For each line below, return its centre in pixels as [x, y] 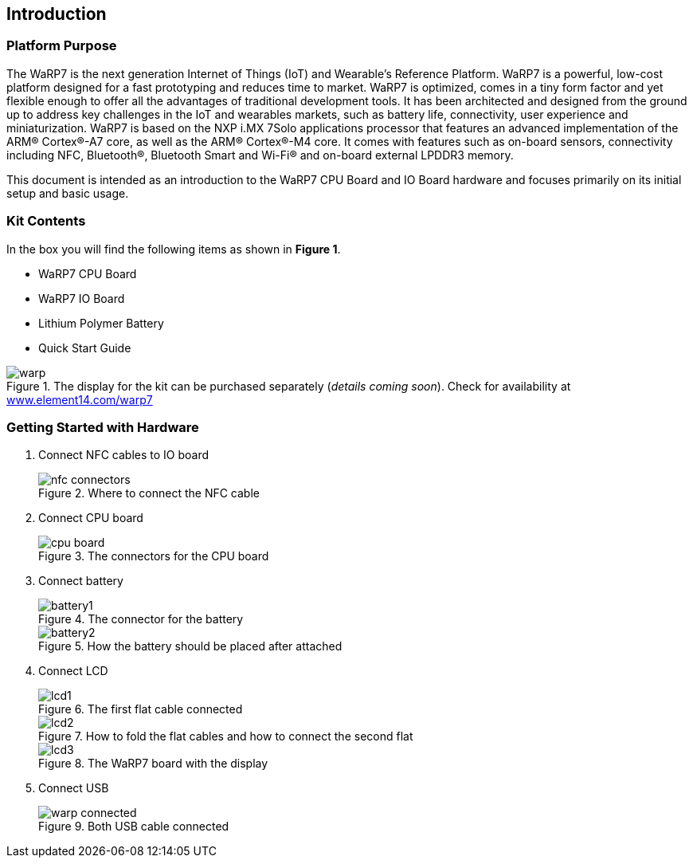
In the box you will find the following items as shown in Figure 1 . [174, 249]
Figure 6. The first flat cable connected [141, 709]
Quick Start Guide [85, 348]
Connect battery [81, 581]
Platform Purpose [62, 46]
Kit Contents [46, 221]
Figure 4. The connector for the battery [141, 619]
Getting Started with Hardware [103, 427]
